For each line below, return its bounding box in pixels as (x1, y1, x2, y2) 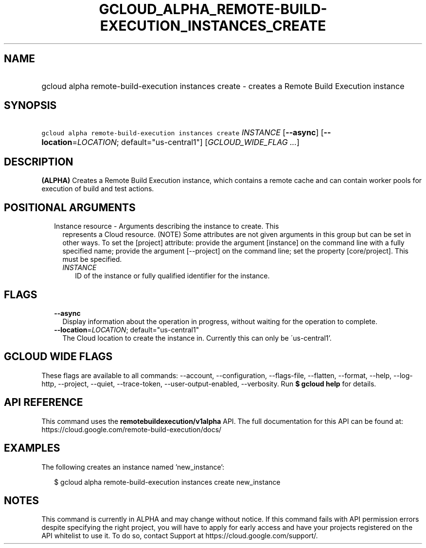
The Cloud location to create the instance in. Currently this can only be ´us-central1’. (62, 333, 332, 342)
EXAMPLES (4, 442, 60, 455)
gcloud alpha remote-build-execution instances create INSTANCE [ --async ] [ (41, 128, 324, 138)
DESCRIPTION (4, 155, 73, 168)
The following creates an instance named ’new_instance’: (41, 462, 225, 471)
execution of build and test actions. (41, 184, 154, 193)
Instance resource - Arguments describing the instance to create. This (54, 222, 279, 231)
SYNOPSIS (4, 99, 57, 112)
